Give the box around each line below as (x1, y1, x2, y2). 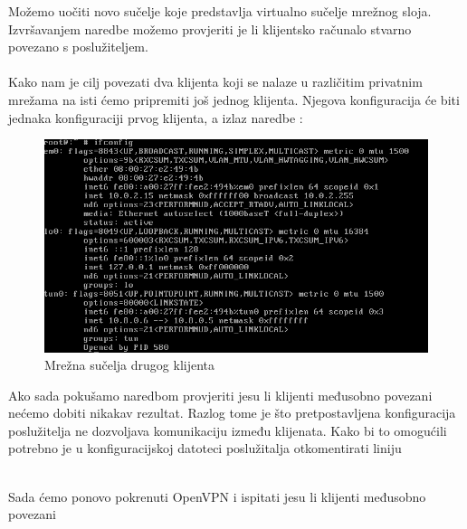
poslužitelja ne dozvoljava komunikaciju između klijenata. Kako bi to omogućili (8, 420, 447, 439)
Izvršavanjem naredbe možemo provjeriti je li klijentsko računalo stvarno (8, 19, 412, 38)
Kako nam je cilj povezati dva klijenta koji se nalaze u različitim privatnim (8, 72, 423, 91)
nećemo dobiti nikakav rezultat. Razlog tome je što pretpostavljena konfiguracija (8, 403, 456, 422)
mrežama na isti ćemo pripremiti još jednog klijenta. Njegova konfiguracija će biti (8, 90, 460, 109)
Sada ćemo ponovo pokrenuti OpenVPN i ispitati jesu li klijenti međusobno (8, 486, 426, 505)
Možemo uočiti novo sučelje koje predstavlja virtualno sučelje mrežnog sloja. (8, 2, 432, 20)
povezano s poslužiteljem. (8, 37, 148, 56)
